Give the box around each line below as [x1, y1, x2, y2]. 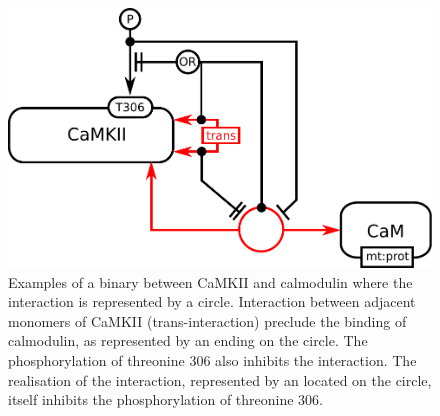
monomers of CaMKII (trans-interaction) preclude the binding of [8, 310, 407, 331]
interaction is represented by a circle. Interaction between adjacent [8, 291, 416, 312]
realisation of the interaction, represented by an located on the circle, [8, 369, 432, 390]
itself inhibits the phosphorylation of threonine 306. [8, 389, 323, 410]
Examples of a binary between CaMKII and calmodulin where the [8, 271, 413, 292]
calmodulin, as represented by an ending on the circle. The [8, 330, 368, 351]
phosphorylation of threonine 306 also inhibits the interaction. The [8, 349, 417, 370]
